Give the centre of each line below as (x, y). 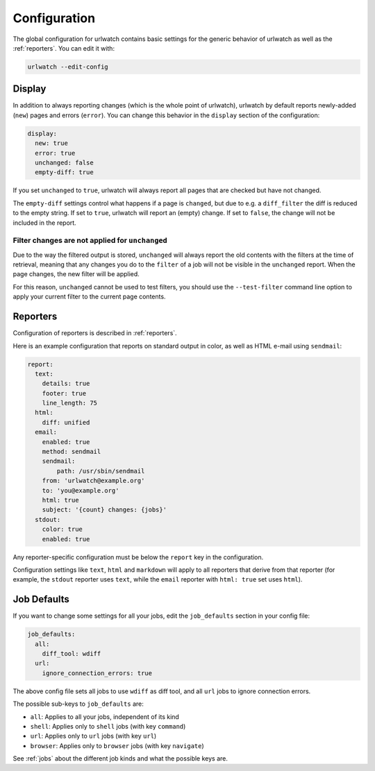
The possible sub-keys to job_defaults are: (78, 704)
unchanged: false (64, 162)
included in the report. (44, 223)
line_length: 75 (69, 403)
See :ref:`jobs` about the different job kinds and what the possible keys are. (120, 759)
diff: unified (66, 422)
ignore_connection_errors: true (97, 673)
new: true (52, 143)
